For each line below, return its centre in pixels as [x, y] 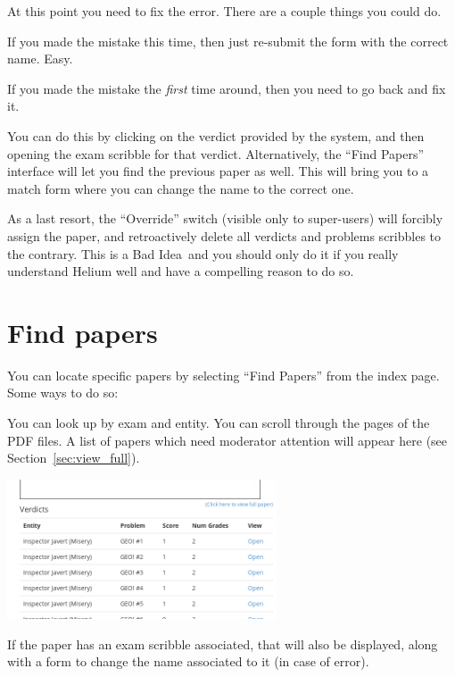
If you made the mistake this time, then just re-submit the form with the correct [228, 41]
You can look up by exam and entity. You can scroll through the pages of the [219, 423]
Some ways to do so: [63, 393]
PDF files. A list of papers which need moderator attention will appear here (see [227, 440]
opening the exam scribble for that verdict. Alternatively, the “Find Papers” [216, 153]
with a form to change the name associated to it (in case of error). [188, 661]
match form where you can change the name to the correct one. [181, 188]
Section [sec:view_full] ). [74, 458]
